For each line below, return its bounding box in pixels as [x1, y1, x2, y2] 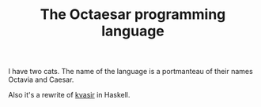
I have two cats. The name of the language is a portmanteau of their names [8, 67, 253, 76]
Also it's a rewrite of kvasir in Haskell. [8, 90, 130, 100]
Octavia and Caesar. [8, 75, 74, 84]
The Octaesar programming [40, 6, 226, 24]
